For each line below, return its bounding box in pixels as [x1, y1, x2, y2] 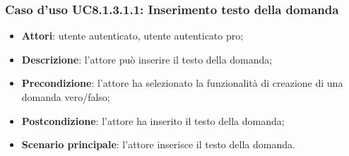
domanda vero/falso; [21, 90, 110, 104]
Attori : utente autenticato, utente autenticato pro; [21, 28, 244, 43]
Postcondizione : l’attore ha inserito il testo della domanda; [21, 113, 285, 128]
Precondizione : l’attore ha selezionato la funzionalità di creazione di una [21, 76, 343, 90]
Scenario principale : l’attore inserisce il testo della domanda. [21, 137, 295, 152]
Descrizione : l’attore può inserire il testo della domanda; [21, 52, 273, 66]
